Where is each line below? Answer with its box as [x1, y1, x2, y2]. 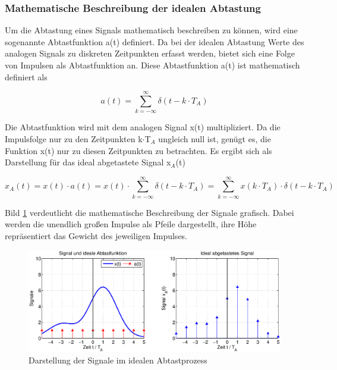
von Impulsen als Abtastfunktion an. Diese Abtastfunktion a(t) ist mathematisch [5, 59, 300, 71]
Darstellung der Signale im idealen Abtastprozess [29, 354, 207, 366]
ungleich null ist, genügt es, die [158, 132, 271, 145]
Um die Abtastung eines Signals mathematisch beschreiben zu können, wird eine [5, 24, 298, 36]
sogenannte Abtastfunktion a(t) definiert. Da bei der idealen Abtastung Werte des [5, 35, 304, 48]
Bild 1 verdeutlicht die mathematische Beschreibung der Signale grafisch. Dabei [5, 206, 294, 218]
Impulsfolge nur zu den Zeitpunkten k [5, 132, 143, 145]
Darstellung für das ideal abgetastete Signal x [5, 156, 171, 168]
